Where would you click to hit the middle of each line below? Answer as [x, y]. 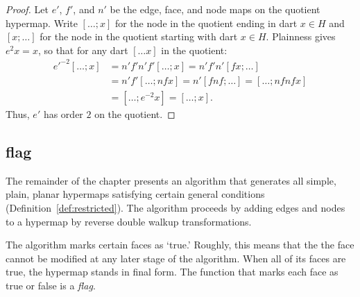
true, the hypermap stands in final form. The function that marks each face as [172, 272]
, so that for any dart [83, 50]
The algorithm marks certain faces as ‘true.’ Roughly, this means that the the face [180, 245]
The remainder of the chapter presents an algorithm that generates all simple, [171, 180]
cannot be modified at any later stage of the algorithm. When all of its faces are [176, 258]
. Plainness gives [301, 36]
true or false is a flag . [51, 285]
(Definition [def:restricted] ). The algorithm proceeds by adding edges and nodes [175, 207]
